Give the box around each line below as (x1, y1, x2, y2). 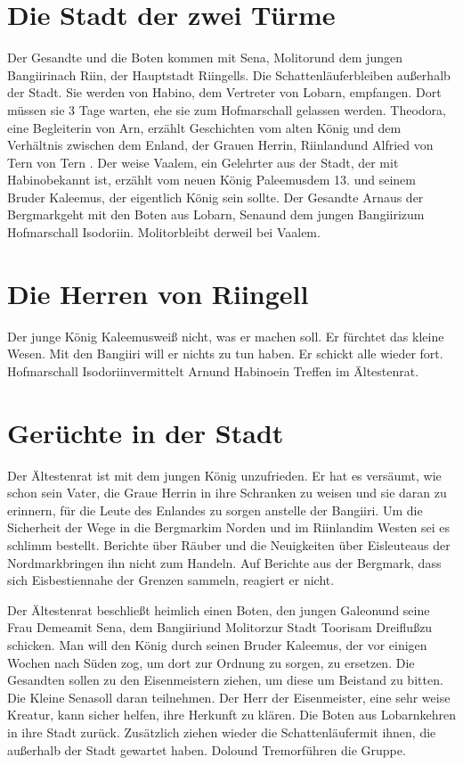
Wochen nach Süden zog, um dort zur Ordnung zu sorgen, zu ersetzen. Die (7, 653, 415, 671)
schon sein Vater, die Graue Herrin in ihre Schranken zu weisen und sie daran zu (7, 483, 447, 502)
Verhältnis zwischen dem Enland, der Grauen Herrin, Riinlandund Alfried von (7, 136, 434, 154)
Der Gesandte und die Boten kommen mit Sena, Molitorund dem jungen (7, 48, 402, 67)
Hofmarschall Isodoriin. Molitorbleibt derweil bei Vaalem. (7, 223, 321, 242)
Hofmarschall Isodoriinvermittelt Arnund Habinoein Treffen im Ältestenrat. (7, 361, 419, 380)
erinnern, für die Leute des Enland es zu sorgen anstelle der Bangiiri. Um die (7, 500, 423, 519)
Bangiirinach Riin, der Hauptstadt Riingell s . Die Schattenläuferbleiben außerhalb (7, 65, 451, 84)
